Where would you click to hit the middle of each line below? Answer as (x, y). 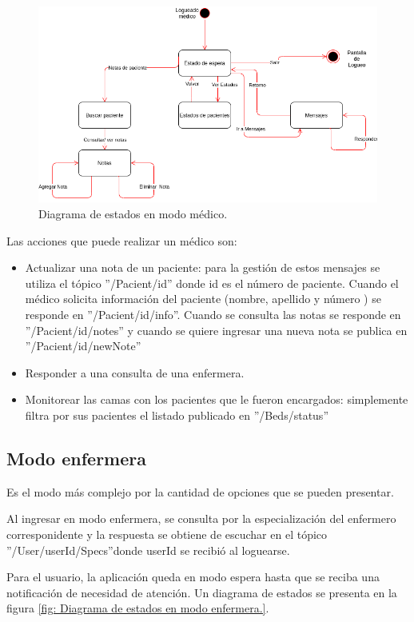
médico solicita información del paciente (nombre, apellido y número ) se (203, 299)
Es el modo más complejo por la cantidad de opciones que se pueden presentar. (200, 491)
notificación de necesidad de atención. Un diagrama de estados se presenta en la (202, 592)
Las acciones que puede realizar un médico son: (122, 240)
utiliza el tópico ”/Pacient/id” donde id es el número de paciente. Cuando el (212, 283)
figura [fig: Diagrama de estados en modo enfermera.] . (138, 608)
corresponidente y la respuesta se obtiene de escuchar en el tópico (167, 534)
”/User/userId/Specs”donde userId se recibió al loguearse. (148, 550)
